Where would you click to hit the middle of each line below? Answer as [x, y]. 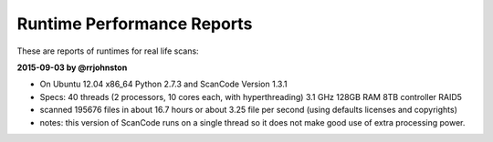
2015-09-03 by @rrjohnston [72, 67]
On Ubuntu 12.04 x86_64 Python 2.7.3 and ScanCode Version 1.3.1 [163, 84]
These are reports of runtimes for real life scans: [108, 51]
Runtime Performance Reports [135, 24]
